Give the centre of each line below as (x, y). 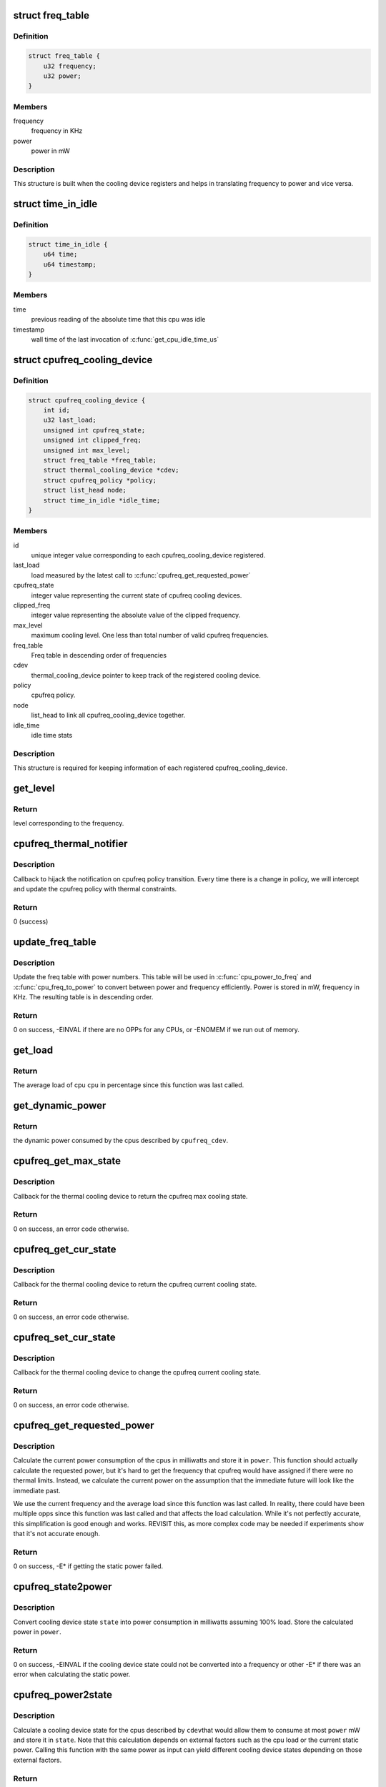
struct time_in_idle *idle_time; (102, 500)
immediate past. (37, 1490)
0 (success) (31, 921)
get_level (34, 788)
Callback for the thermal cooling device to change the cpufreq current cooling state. (137, 1372)
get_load (33, 1050)
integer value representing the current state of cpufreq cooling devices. (137, 595)
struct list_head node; (85, 490)
